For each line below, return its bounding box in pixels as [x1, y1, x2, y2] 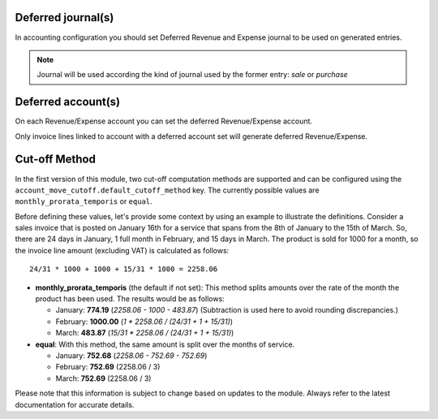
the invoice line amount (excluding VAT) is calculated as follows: [15, 245, 230, 255]
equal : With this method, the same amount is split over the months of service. [35, 339, 295, 349]
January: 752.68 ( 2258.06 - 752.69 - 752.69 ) [55, 350, 208, 361]
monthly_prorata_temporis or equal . [15, 197, 153, 206]
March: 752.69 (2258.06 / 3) [55, 374, 152, 383]
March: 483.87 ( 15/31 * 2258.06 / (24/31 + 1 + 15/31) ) [55, 328, 234, 338]
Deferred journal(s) [15, 11, 114, 24]
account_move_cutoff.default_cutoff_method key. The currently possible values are [15, 185, 320, 195]
